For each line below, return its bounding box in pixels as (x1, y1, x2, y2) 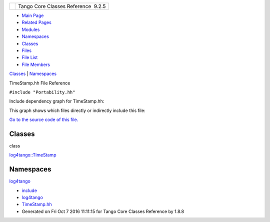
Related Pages (21, 19, 52, 25)
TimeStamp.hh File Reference (9, 80, 70, 86)
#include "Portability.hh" (9, 89, 75, 95)
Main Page (21, 12, 44, 18)
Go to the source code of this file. (9, 116, 78, 122)
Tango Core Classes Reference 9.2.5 (18, 3, 106, 9)
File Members (21, 61, 50, 67)
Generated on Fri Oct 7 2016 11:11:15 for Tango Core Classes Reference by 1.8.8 (21, 208, 184, 214)
